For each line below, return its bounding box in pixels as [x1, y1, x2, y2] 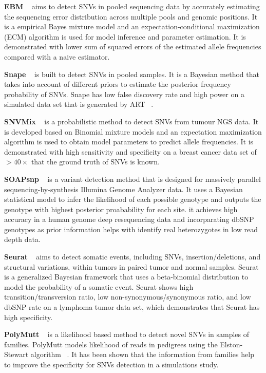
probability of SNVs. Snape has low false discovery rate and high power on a [4, 88, 244, 99]
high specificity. [4, 311, 53, 322]
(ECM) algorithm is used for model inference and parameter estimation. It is [4, 31, 246, 42]
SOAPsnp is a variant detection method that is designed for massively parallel [4, 173, 261, 184]
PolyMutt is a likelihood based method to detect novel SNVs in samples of [4, 329, 250, 340]
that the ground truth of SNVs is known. [31, 156, 160, 167]
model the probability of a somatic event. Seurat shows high [4, 281, 194, 292]
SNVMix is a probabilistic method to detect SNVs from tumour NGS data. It [4, 116, 259, 126]
